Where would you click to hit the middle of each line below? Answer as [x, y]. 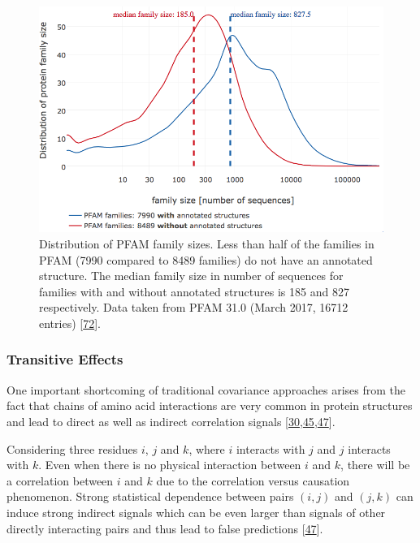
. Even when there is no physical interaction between [170, 465]
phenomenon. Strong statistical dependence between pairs [150, 496]
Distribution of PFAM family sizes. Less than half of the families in [207, 243]
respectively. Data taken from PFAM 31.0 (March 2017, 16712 [194, 307]
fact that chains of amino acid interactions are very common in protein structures [210, 405]
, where [207, 448]
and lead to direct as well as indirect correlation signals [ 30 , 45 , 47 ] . [171, 421]
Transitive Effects [65, 359]
